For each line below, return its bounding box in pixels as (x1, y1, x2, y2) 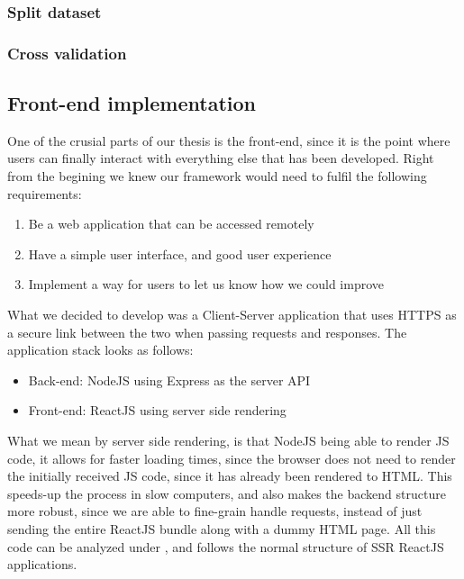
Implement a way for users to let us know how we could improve (28, 275, 385, 294)
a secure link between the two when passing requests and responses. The (7, 322, 407, 341)
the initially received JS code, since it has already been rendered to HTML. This (7, 466, 452, 485)
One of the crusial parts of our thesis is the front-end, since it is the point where (7, 131, 450, 149)
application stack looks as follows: (7, 340, 194, 359)
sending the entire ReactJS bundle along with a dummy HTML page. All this (7, 519, 436, 538)
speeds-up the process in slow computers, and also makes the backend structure (7, 484, 446, 502)
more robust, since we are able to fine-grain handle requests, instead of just (7, 502, 423, 520)
